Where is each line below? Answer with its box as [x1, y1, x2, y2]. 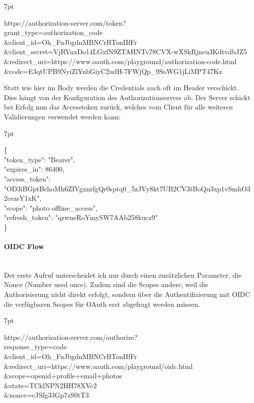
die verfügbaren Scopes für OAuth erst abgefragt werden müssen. [4, 298, 200, 309]
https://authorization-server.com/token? [4, 17, 126, 28]
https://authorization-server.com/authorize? [4, 331, 137, 342]
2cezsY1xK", [4, 193, 42, 203]
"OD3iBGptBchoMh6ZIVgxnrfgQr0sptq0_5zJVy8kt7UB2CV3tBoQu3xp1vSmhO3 [4, 183, 251, 193]
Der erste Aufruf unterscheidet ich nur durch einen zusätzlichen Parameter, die [4, 269, 242, 280]
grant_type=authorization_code [4, 27, 103, 37]
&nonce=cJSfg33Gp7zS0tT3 [4, 390, 89, 400]
